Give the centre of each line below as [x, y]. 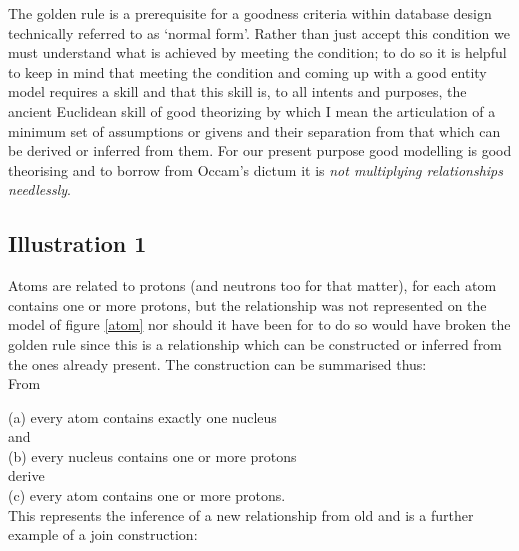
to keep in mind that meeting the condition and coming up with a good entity [247, 71]
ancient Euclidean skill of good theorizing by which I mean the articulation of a [252, 110]
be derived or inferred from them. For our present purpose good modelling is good [260, 150]
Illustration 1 [77, 243]
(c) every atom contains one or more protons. [147, 495]
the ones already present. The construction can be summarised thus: [217, 363]
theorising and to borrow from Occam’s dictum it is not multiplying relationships [255, 169]
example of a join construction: [103, 534]
